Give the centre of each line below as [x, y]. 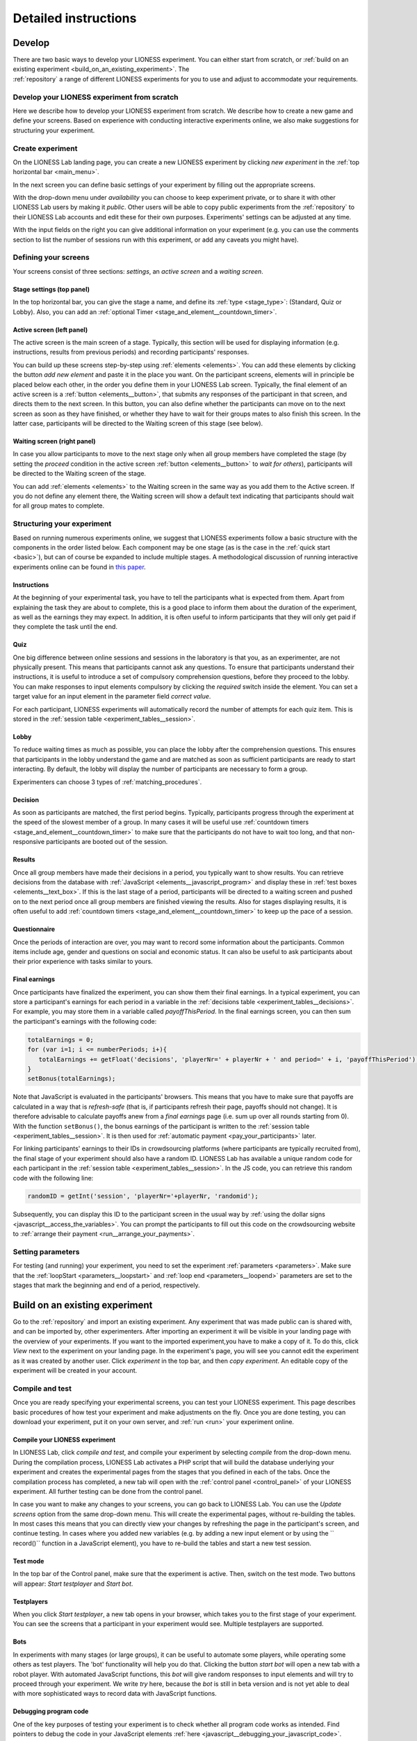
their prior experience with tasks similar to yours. [83, 962]
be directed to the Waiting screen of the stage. [79, 474]
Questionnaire [34, 929]
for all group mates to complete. [59, 506]
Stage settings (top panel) [51, 289]
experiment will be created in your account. [75, 1371]
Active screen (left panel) [50, 329]
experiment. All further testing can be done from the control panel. [108, 1491]
